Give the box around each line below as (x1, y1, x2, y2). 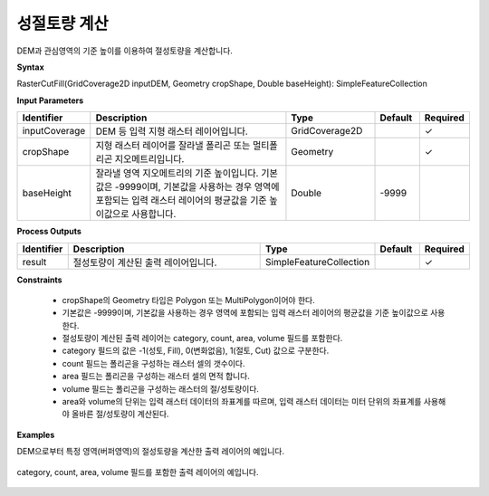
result (22, 255, 47, 268)
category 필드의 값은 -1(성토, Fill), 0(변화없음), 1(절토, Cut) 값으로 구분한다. (62, 345, 330, 357)
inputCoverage (22, 125, 86, 138)
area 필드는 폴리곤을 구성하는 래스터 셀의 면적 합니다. (62, 371, 251, 382)
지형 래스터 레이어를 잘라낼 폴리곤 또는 (95, 139, 251, 152)
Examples (16, 429, 55, 440)
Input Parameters (16, 95, 84, 106)
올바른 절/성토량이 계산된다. (71, 408, 169, 420)
